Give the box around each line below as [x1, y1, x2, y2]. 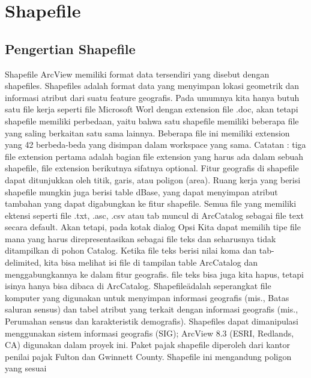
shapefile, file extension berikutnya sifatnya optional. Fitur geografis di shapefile [5, 162, 299, 174]
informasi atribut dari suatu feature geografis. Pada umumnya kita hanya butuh [5, 91, 300, 103]
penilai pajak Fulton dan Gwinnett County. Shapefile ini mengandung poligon [5, 350, 292, 362]
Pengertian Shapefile [5, 39, 136, 58]
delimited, [5, 256, 41, 269]
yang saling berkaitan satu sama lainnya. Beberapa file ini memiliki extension [5, 126, 290, 139]
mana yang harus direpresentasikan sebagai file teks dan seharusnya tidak [5, 232, 276, 245]
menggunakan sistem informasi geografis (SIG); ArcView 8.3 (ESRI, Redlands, [5, 326, 294, 339]
